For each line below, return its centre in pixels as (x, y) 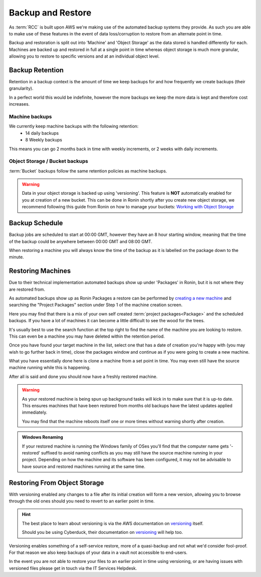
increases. (19, 104)
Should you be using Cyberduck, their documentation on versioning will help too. (102, 532)
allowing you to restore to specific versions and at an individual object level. (84, 56)
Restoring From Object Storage (56, 483)
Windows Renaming (43, 437)
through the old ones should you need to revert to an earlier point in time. (82, 501)
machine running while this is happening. (50, 368)
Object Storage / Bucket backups (49, 161)
